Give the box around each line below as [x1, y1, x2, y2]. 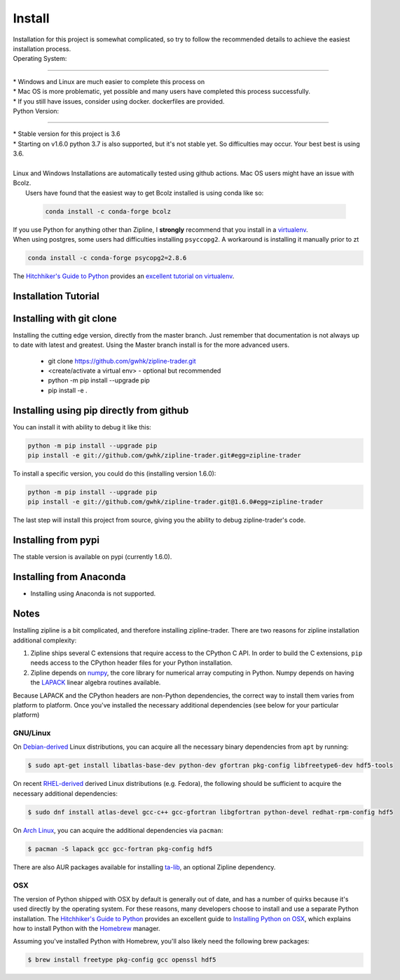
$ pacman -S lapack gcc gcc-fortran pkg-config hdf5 [27, 845, 213, 853]
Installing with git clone [13, 312, 117, 324]
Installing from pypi [13, 534, 99, 546]
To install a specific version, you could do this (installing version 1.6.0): [13, 469, 216, 478]
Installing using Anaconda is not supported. [30, 589, 156, 598]
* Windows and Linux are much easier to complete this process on [13, 77, 205, 85]
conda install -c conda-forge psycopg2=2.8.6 [27, 254, 187, 262]
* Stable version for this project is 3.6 [13, 130, 120, 138]
